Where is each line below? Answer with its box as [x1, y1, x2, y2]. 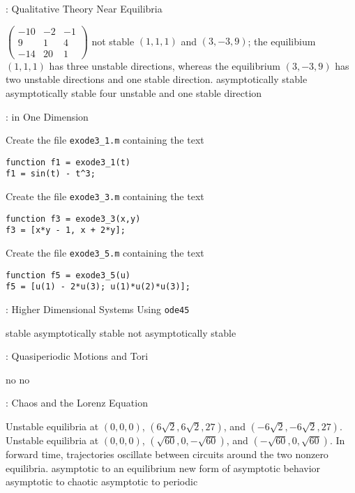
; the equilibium [248, 33, 316, 48]
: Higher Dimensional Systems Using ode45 [6, 302, 190, 317]
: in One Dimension [6, 109, 89, 123]
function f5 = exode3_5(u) [6, 270, 130, 280]
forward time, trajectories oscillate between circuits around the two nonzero [6, 447, 328, 462]
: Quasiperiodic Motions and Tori [6, 349, 149, 363]
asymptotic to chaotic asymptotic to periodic [6, 474, 198, 489]
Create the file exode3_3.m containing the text [6, 189, 204, 204]
